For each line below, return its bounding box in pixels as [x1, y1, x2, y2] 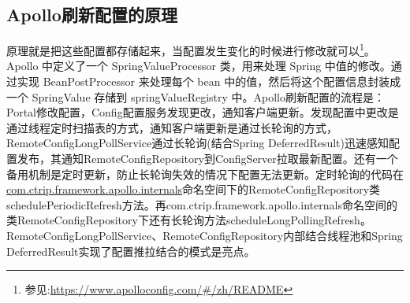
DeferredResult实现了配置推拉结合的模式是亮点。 [6, 242, 255, 259]
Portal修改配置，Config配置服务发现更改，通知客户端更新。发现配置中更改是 [6, 104, 399, 120]
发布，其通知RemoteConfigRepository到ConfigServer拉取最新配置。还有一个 [17, 150, 398, 167]
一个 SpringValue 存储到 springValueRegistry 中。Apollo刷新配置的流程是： [6, 88, 386, 105]
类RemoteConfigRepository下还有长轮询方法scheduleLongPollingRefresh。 [6, 212, 371, 228]
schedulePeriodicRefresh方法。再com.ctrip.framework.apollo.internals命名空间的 [6, 196, 397, 212]
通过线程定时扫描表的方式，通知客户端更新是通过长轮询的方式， [6, 119, 337, 135]
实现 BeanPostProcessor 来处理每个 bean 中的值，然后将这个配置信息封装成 [17, 73, 401, 90]
